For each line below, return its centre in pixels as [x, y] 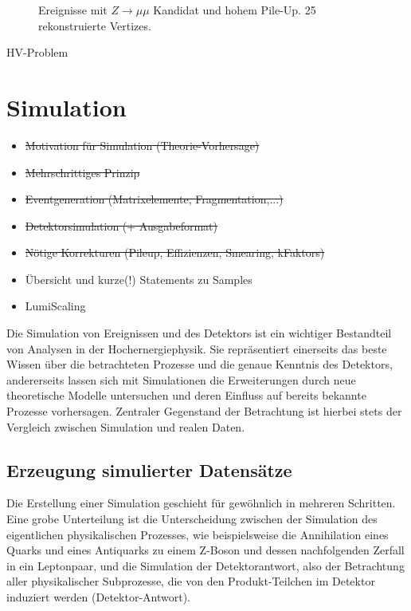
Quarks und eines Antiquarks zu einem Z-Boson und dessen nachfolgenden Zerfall [205, 550]
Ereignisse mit [73, 10]
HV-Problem [37, 52]
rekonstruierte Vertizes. [95, 25]
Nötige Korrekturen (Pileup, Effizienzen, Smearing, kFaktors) [175, 252]
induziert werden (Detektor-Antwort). [98, 596]
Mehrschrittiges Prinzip [82, 172]
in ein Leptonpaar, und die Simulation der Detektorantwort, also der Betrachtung [205, 565]
